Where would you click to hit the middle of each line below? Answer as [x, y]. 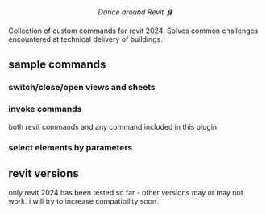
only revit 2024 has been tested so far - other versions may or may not [126, 193]
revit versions [44, 173]
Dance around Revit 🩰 [135, 12]
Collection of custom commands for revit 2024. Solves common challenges [133, 31]
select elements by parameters [71, 147]
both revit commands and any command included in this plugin [113, 126]
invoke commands [45, 109]
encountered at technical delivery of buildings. [85, 39]
